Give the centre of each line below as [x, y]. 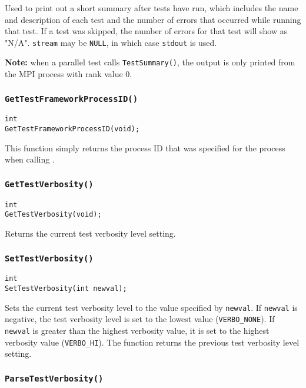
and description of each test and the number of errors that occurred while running [153, 19]
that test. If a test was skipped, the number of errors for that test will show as [146, 31]
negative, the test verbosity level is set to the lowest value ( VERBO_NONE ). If [140, 319]
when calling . [30, 159]
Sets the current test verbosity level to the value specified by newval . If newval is [151, 307]
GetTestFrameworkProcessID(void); [72, 129]
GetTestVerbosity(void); [53, 215]
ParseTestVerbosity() [54, 378]
